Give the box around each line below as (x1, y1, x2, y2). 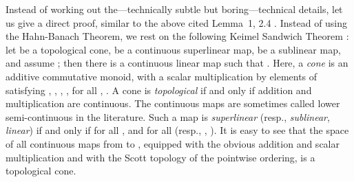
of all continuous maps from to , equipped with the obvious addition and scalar (6, 136, 340, 150)
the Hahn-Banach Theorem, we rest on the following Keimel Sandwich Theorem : (6, 29, 349, 43)
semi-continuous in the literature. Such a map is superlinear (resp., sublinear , (6, 109, 330, 124)
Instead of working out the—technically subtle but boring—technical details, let (6, 2, 343, 16)
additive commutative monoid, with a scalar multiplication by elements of (6, 69, 317, 83)
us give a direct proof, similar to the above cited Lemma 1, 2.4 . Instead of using (6, 15, 348, 30)
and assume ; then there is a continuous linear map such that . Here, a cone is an (6, 56, 348, 70)
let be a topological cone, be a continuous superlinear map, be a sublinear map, (6, 42, 341, 56)
